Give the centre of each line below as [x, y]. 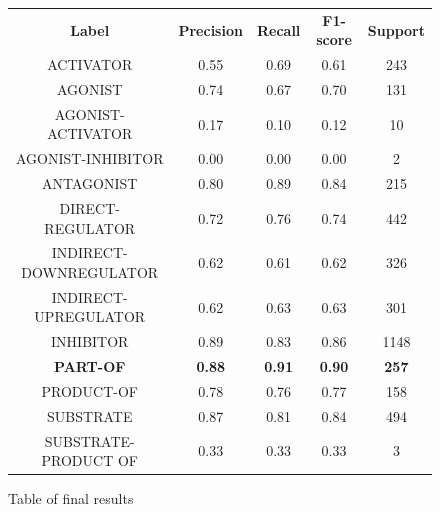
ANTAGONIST [90, 183]
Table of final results [71, 498]
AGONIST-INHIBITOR [89, 158]
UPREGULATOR [90, 316]
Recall [278, 29]
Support [396, 29]
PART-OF [90, 366]
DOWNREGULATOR [90, 272]
